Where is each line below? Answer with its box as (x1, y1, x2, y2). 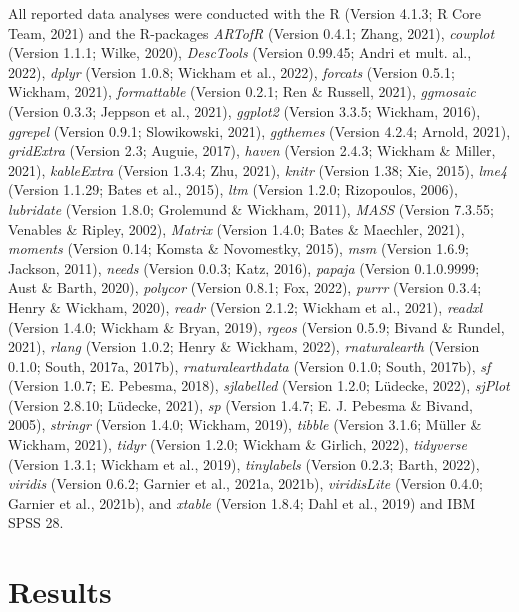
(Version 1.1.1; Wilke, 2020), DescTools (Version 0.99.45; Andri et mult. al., (8, 42, 472, 63)
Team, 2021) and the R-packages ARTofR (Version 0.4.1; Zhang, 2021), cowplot (8, 22, 495, 43)
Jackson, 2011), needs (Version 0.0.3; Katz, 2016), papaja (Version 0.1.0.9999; (8, 257, 480, 278)
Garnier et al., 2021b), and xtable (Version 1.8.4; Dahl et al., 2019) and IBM (8, 492, 476, 513)
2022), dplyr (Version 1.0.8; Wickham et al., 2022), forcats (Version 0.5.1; (8, 61, 455, 82)
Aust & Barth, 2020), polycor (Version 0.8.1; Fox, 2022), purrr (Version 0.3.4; (8, 277, 482, 298)
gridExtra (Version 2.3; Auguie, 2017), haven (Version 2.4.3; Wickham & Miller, (8, 140, 496, 161)
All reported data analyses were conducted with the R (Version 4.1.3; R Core (8, 3, 481, 23)
